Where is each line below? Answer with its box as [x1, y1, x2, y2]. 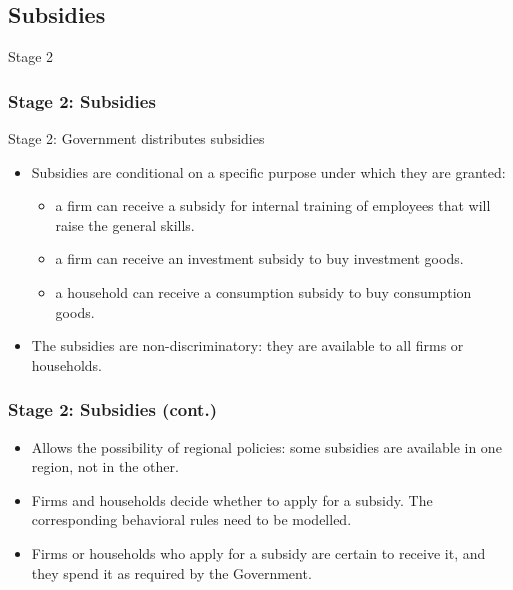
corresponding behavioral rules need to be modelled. [31, 509, 352, 530]
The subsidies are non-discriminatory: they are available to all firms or [31, 335, 464, 356]
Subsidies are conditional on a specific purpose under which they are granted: [31, 161, 506, 182]
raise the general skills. [55, 214, 195, 235]
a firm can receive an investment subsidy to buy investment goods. [55, 248, 464, 269]
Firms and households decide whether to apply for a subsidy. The [31, 489, 433, 510]
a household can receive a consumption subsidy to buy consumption [55, 281, 472, 302]
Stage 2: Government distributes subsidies [8, 128, 265, 149]
